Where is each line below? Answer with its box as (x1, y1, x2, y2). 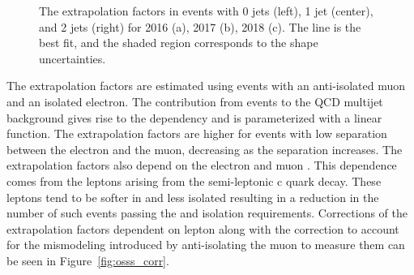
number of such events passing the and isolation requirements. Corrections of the (6, 204, 408, 221)
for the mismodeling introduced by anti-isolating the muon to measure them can (6, 236, 405, 253)
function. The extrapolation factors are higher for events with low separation (6, 125, 387, 142)
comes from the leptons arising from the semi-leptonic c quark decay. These (6, 172, 382, 189)
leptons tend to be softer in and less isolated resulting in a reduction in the (6, 188, 379, 205)
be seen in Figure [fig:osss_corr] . (6, 251, 169, 269)
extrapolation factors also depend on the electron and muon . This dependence (6, 157, 397, 174)
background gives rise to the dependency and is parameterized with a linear (6, 109, 382, 126)
